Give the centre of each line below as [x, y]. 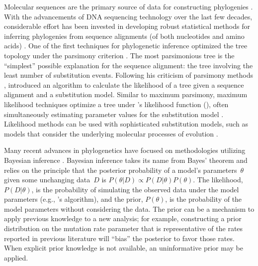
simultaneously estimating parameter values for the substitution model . [114, 114]
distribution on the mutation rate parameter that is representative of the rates [124, 228]
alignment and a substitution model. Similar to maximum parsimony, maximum [126, 94]
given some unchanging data [47, 180]
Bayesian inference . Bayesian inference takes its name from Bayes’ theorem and [126, 160]
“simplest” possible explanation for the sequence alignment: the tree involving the [129, 65]
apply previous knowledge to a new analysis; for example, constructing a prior [123, 218]
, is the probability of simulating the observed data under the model [135, 189]
